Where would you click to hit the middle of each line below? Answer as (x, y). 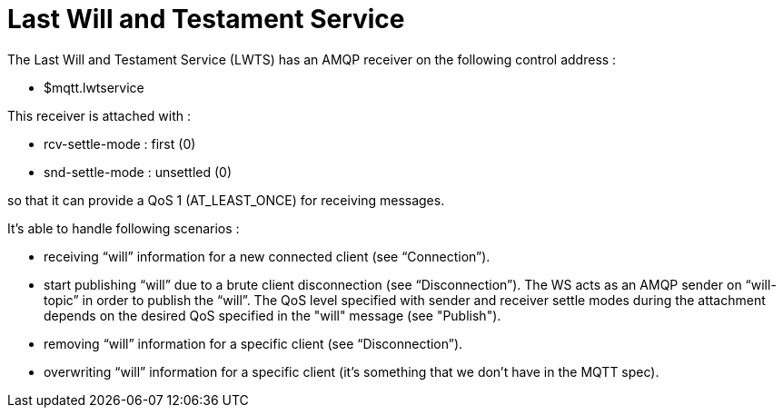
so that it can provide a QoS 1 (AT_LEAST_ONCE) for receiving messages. (226, 200)
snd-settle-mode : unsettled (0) (138, 172)
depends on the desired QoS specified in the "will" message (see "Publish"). (273, 315)
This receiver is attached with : (99, 115)
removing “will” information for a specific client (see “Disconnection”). (253, 343)
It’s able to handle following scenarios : (124, 228)
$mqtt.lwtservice (94, 87)
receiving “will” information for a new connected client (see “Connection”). (267, 256)
